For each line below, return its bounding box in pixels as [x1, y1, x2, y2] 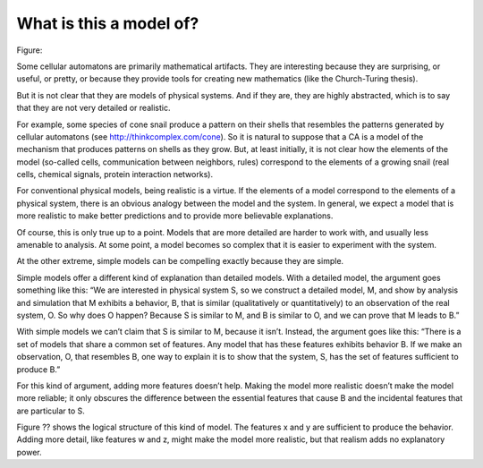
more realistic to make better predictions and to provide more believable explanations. [16, 210, 334, 221]
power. [16, 447, 42, 457]
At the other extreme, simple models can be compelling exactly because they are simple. [16, 256, 344, 267]
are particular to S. [16, 405, 85, 416]
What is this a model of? [16, 13, 199, 33]
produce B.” [16, 363, 61, 375]
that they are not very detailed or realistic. [16, 103, 171, 114]
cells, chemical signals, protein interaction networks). [16, 169, 214, 180]
